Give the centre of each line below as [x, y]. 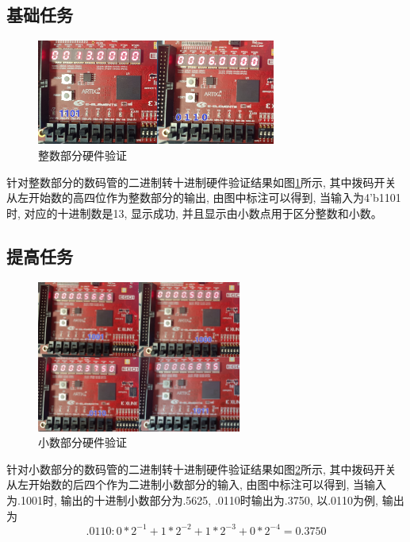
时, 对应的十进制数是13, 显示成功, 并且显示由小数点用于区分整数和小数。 [194, 213]
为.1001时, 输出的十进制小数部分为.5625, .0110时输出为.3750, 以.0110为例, [193, 499]
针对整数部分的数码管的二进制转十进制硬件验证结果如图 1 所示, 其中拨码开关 [201, 182]
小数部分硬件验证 [82, 442]
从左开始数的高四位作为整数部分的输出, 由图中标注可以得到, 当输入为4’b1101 [204, 197]
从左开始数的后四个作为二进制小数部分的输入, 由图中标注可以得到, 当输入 [197, 484]
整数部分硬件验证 [82, 155]
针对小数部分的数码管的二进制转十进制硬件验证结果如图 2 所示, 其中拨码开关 [201, 468]
